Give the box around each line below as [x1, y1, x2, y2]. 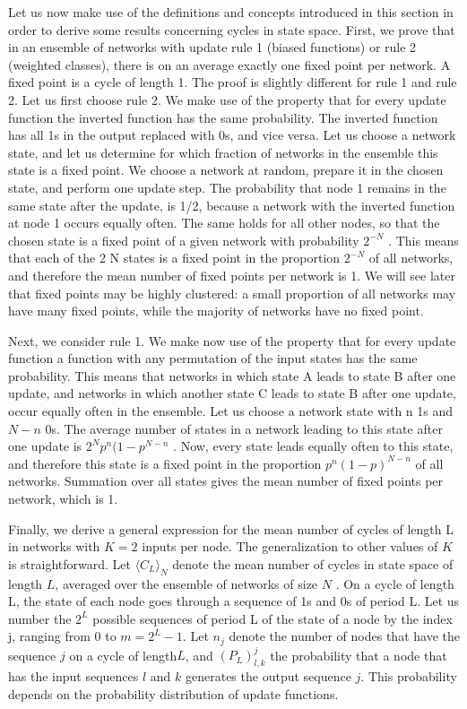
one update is [8, 437, 82, 455]
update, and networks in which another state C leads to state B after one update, [8, 384, 456, 402]
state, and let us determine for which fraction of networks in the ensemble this [8, 143, 438, 161]
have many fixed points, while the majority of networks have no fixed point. [8, 301, 424, 320]
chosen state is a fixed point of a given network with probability [8, 230, 359, 249]
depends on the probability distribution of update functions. [8, 684, 339, 703]
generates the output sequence [186, 667, 351, 686]
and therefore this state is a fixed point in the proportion [8, 454, 322, 472]
